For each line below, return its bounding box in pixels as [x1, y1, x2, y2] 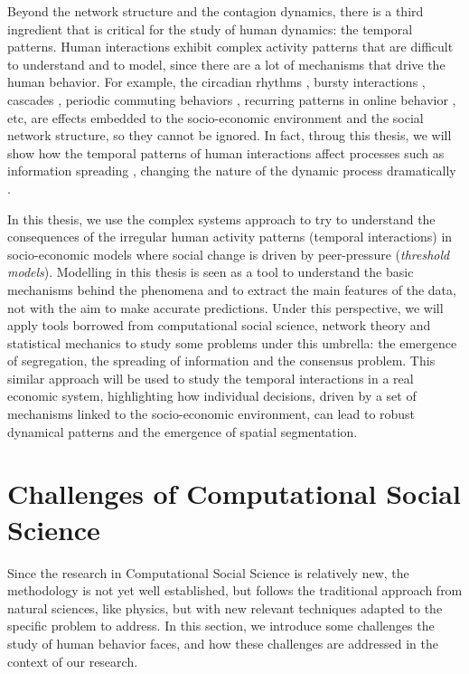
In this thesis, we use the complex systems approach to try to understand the [7, 209, 436, 228]
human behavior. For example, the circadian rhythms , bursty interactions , [7, 72, 426, 91]
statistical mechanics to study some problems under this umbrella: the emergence [7, 333, 457, 352]
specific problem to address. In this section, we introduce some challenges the [7, 616, 435, 635]
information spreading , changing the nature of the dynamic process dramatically [7, 161, 456, 180]
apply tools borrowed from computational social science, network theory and [7, 316, 431, 335]
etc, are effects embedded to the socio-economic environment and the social [7, 108, 424, 127]
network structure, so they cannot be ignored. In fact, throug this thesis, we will [7, 126, 452, 145]
